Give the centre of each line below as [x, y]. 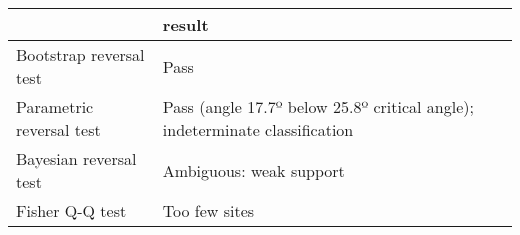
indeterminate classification [258, 129]
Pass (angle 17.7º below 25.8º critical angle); [318, 106]
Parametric [55, 106]
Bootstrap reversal [80, 54]
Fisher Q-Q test [71, 210]
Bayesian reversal [76, 158]
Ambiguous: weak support [253, 170]
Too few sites [208, 210]
